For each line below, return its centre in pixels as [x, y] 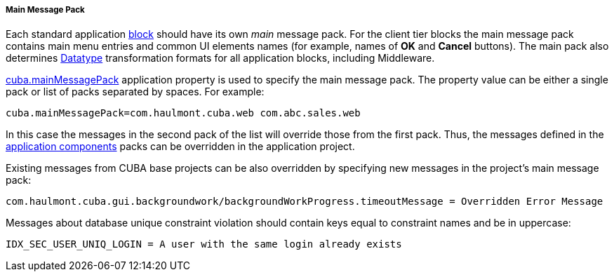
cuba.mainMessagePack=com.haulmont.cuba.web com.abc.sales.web [183, 113]
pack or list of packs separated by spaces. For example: [135, 92]
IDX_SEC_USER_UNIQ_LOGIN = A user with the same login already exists [204, 244]
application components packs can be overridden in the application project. [180, 147]
